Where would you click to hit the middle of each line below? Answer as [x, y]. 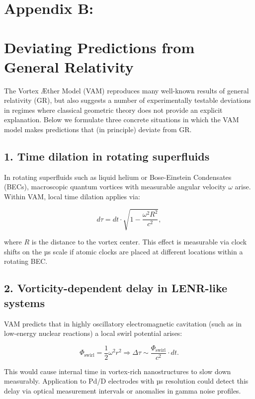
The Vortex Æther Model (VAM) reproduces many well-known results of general [127, 90]
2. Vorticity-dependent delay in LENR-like [116, 288]
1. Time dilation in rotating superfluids [107, 156]
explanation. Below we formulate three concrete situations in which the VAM [122, 120]
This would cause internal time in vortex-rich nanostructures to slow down [118, 371]
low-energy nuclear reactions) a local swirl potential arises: [93, 333]
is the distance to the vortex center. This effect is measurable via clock [139, 242]
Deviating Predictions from [99, 47]
